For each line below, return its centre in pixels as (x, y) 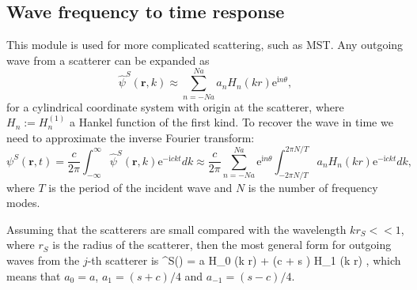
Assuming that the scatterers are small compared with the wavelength (176, 229)
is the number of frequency (313, 187)
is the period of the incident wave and (140, 187)
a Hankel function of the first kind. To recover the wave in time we (231, 122)
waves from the (43, 260)
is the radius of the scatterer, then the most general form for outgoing (222, 245)
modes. (23, 203)
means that (34, 275)
